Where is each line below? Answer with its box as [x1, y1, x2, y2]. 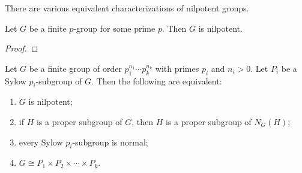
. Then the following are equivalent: [91, 74, 222, 87]
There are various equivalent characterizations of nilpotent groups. [5, 2, 249, 14]
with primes [155, 62, 199, 74]
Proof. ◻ [5, 42, 38, 54]
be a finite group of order [29, 62, 122, 74]
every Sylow [19, 135, 63, 148]
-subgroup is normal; [72, 135, 148, 148]
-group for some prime [73, 22, 156, 34]
